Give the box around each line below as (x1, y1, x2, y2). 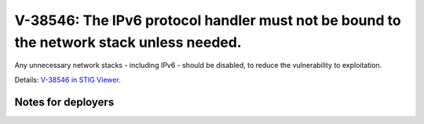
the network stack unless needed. (14, 34, 243, 51)
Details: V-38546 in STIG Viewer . (14, 75, 121, 84)
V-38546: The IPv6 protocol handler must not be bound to (14, 12, 401, 29)
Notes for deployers (14, 95, 115, 108)
